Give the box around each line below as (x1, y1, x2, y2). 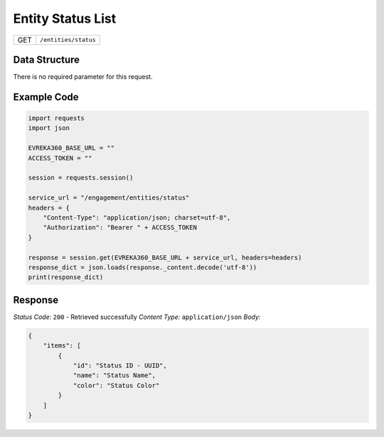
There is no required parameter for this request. (13, 72, 153, 81)
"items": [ (43, 342, 81, 350)
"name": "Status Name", (73, 372, 156, 379)
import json (28, 124, 70, 132)
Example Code (13, 91, 79, 103)
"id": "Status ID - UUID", (73, 361, 167, 369)
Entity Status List (13, 11, 117, 26)
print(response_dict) (28, 274, 104, 281)
